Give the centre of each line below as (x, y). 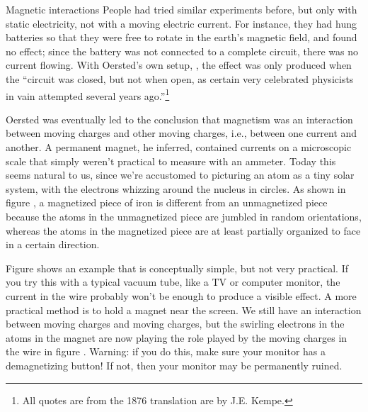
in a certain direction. (53, 244)
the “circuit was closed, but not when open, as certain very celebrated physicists (180, 78)
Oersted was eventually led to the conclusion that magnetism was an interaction (179, 119)
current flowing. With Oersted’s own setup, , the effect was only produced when (179, 65)
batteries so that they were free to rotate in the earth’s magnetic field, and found (182, 37)
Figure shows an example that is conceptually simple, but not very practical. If (177, 268)
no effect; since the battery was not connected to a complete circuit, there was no (182, 51)
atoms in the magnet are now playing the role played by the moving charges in (177, 337)
